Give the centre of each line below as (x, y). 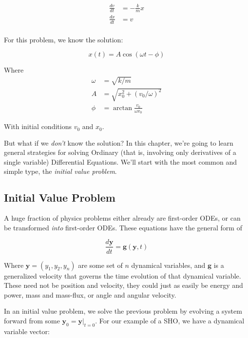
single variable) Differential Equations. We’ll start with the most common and (120, 161)
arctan (123, 108)
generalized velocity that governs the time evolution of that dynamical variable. (123, 275)
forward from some (32, 320)
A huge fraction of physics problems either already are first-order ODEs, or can (122, 218)
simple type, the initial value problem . (60, 171)
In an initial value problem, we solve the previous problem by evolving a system (123, 311)
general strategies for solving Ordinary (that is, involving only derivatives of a (120, 152)
